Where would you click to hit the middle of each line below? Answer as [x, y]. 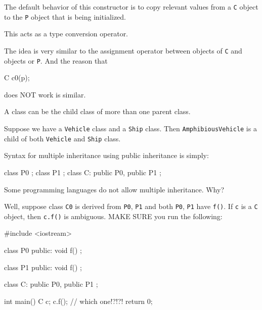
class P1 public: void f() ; [43, 267]
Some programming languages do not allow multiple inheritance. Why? [114, 189]
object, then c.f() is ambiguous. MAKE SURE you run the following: [113, 216]
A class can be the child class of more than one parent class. [97, 111]
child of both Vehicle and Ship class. [62, 138]
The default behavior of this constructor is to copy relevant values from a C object [131, 7]
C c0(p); [17, 77]
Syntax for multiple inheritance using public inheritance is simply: [106, 155]
